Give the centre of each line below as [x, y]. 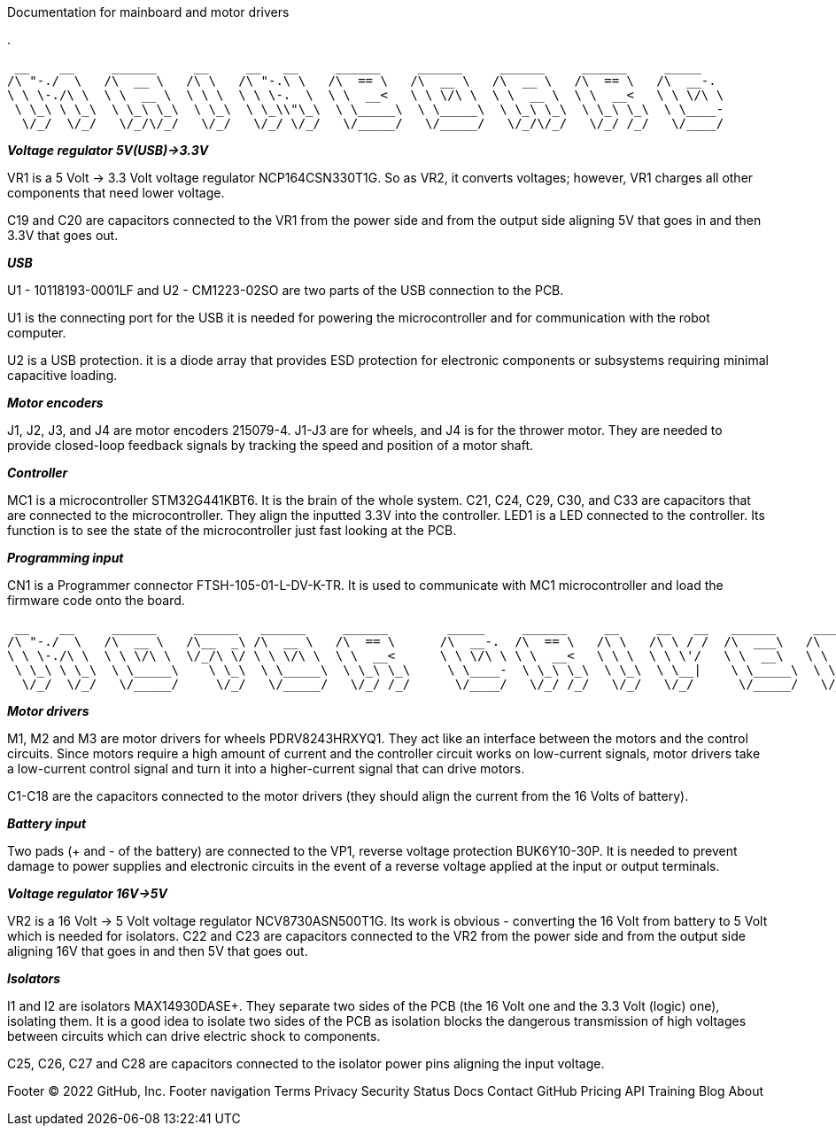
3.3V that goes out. [63, 235]
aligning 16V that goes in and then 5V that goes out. [158, 951]
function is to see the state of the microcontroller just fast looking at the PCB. [232, 530]
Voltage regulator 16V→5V [87, 893]
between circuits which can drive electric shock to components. [194, 1036]
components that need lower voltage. [116, 193]
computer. [37, 333]
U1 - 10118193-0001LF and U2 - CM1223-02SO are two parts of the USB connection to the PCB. [286, 290]
